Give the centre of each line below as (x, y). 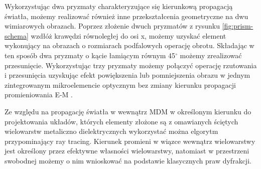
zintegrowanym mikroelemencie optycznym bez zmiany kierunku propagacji (120, 84)
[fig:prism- (238, 26)
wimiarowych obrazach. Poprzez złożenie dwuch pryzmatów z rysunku (112, 26)
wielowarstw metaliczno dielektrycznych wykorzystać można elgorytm (111, 131)
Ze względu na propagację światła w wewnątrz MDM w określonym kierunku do (128, 111)
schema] (17, 35)
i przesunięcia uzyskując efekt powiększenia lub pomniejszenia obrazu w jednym (127, 75)
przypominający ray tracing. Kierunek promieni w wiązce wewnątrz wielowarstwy (130, 141)
